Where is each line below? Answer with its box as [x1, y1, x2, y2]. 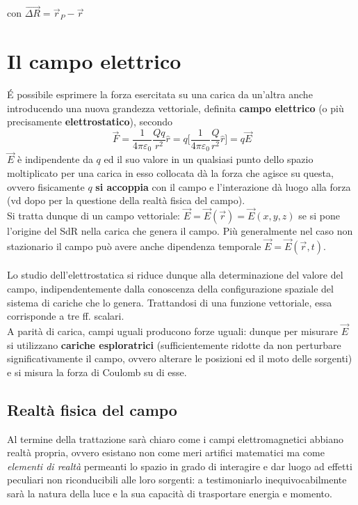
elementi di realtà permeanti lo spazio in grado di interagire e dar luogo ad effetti [7, 458, 352, 473]
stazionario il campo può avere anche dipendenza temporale [7, 238, 261, 253]
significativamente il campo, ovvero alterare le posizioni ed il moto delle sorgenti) [7, 351, 352, 366]
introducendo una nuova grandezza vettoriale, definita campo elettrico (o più [7, 100, 344, 115]
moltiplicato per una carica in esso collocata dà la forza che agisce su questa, [7, 166, 334, 180]
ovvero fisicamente [7, 179, 85, 194]
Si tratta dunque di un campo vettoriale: [7, 208, 181, 223]
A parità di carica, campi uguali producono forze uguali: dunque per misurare [7, 324, 339, 339]
